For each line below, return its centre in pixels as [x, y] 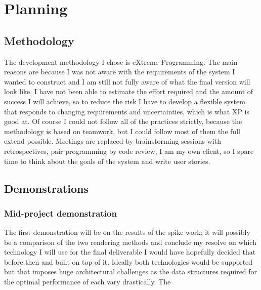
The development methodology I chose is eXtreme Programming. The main [121, 61]
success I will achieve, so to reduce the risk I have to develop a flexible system [125, 101]
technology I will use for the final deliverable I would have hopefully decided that [130, 252]
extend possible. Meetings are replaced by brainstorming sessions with [113, 141]
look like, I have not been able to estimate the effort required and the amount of [129, 91]
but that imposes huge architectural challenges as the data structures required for [131, 272]
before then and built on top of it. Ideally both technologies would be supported [128, 261]
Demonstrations [46, 188]
